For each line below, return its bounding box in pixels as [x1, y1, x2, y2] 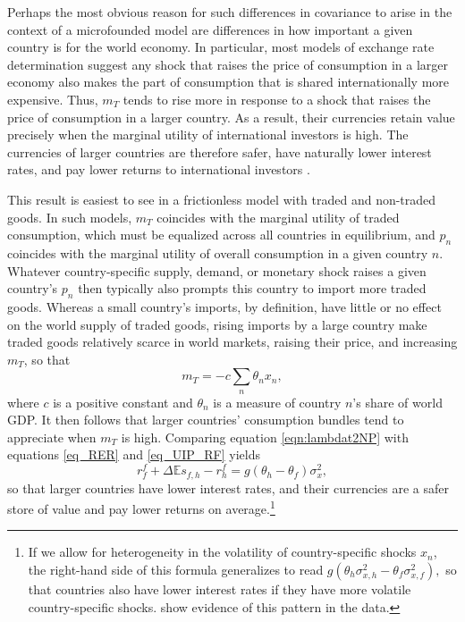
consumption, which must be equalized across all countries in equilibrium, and [7, 225, 435, 244]
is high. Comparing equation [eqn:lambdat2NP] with [121, 427, 409, 446]
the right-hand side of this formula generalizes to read [28, 560, 324, 579]
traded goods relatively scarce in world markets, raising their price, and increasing [7, 332, 458, 351]
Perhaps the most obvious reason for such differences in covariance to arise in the [7, 3, 452, 21]
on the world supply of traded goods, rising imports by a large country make [7, 315, 427, 333]
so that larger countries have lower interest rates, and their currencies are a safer [7, 478, 449, 497]
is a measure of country [213, 392, 342, 411]
